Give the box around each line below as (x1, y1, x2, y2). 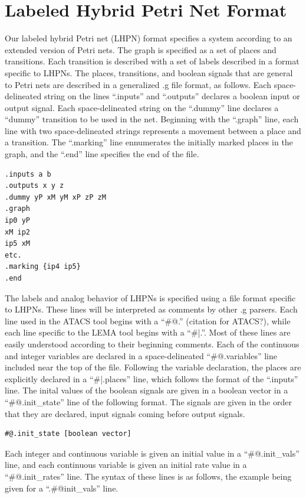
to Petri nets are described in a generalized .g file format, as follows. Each (5, 78, 271, 90)
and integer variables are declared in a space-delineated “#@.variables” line (5, 349, 278, 362)
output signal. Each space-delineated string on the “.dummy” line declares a (5, 101, 279, 113)
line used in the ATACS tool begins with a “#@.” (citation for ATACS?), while (5, 314, 291, 327)
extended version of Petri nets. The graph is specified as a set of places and (5, 43, 277, 56)
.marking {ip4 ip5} (5, 262, 81, 271)
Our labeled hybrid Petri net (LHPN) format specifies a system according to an (5, 32, 292, 44)
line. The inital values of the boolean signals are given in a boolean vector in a (5, 384, 288, 396)
